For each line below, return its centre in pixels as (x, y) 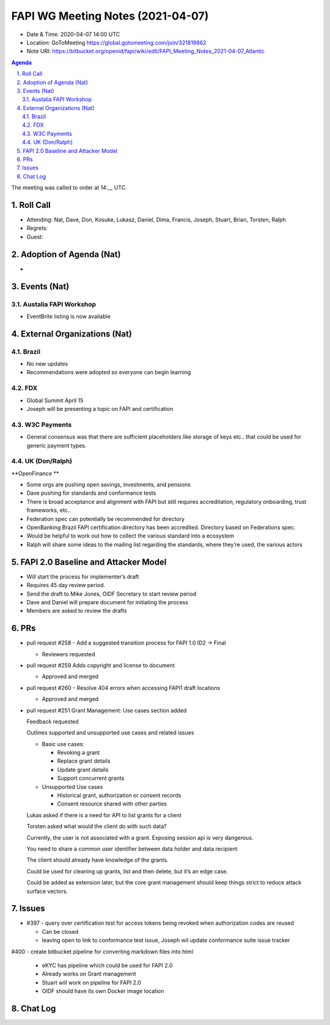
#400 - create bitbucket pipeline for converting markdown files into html (102, 952)
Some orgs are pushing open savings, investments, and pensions (108, 485)
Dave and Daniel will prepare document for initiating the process (108, 602)
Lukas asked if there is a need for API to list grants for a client (104, 815)
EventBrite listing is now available (69, 316)
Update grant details (83, 769)
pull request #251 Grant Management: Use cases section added (107, 710)
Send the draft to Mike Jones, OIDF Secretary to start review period (112, 594)
